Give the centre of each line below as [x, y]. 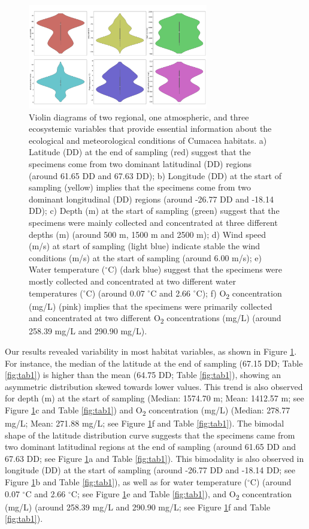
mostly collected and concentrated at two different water [132, 281]
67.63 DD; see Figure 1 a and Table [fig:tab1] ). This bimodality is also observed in [154, 458]
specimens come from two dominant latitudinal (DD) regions [140, 164]
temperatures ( [56, 293]
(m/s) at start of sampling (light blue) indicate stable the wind [145, 246]
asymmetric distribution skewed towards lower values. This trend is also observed [154, 386]
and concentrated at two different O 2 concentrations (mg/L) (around [155, 319]
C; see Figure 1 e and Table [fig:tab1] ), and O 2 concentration [181, 494]
